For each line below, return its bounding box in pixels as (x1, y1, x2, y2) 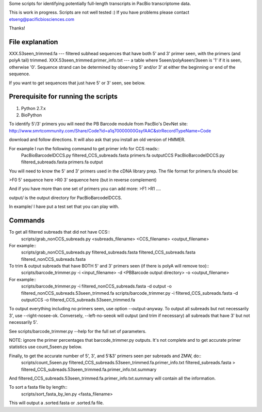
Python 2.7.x (21, 105, 46, 111)
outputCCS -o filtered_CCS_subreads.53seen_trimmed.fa (21, 297, 135, 303)
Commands (9, 216, 45, 225)
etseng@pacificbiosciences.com (9, 16, 75, 22)
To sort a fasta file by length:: (9, 384, 68, 390)
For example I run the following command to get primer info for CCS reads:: (9, 145, 160, 151)
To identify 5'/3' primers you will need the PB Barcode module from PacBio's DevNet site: (9, 121, 188, 127)
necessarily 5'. (9, 319, 38, 325)
